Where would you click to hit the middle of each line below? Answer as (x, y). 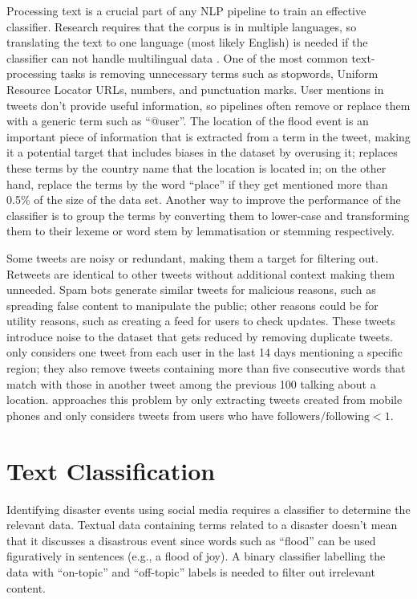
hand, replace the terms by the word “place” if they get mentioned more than (197, 183)
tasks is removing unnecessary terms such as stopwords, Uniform (219, 73)
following (348, 416)
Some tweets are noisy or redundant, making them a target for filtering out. (192, 257)
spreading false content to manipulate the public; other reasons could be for (192, 305)
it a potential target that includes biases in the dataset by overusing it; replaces (202, 152)
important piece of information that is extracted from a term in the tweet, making (208, 136)
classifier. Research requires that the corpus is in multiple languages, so (182, 26)
